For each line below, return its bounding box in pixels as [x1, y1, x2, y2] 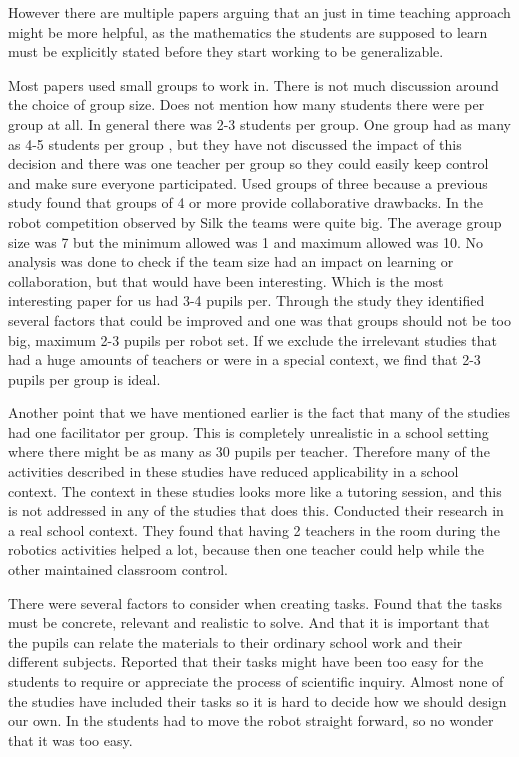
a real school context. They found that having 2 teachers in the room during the [8, 519, 500, 540]
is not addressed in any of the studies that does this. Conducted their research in [8, 500, 504, 521]
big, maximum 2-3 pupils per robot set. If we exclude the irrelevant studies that [8, 329, 497, 350]
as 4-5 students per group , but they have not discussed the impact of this [8, 133, 462, 154]
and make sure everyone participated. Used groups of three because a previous [8, 172, 488, 193]
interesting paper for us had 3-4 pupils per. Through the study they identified [8, 290, 485, 311]
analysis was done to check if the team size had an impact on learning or [8, 251, 454, 272]
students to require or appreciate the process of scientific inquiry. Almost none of [8, 671, 504, 691]
